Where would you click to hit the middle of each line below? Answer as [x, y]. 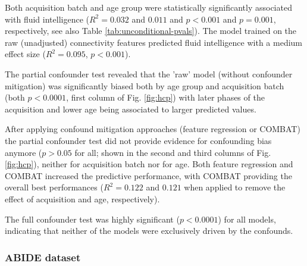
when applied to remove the [235, 187]
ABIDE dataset [43, 257]
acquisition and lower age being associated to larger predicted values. [131, 109]
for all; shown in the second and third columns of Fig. [173, 152]
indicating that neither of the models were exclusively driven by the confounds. [149, 231]
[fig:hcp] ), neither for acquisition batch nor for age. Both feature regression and [149, 164]
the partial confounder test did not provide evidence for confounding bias [138, 140]
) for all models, [247, 219]
